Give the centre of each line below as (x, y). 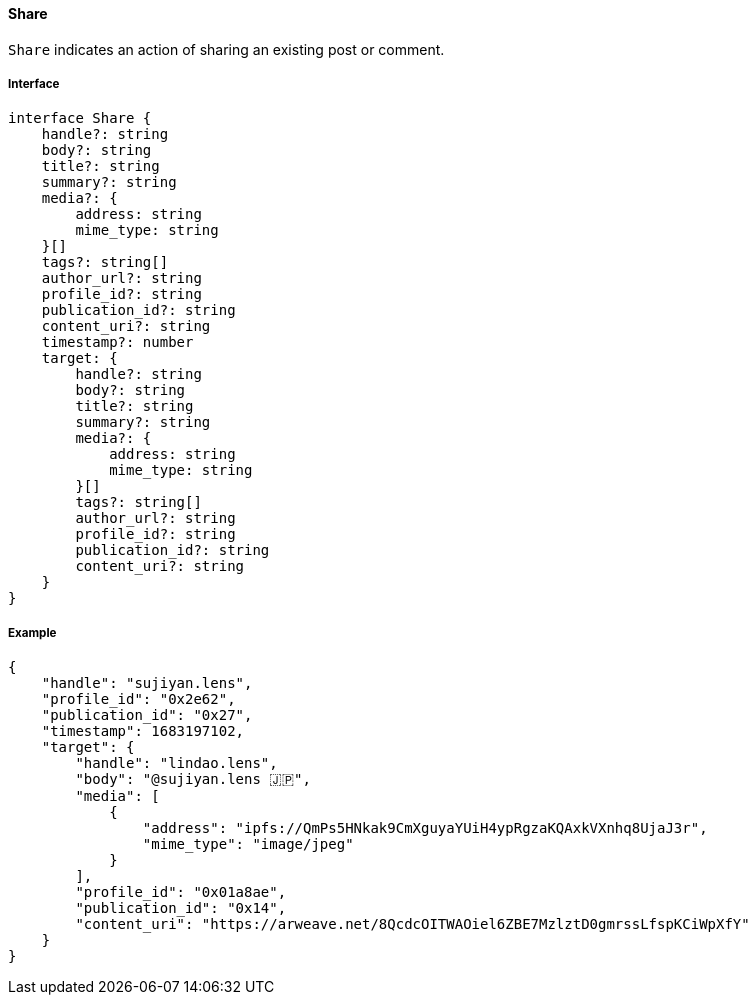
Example (32, 632)
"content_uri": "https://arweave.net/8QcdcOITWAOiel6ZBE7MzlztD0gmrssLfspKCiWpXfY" (412, 924)
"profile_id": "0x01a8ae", (181, 892)
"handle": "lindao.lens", (176, 763)
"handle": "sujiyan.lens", (147, 683)
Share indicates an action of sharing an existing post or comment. (226, 49)
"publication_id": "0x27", (147, 715)
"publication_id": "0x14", (181, 908)
